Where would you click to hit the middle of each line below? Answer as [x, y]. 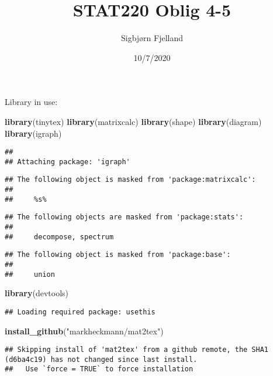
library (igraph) [33, 133]
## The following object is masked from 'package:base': [118, 255]
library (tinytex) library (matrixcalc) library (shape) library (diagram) [133, 121]
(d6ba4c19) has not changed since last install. [101, 359]
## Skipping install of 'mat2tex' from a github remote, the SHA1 [137, 350]
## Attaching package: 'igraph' [68, 162]
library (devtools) [37, 293]
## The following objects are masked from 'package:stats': [124, 217]
